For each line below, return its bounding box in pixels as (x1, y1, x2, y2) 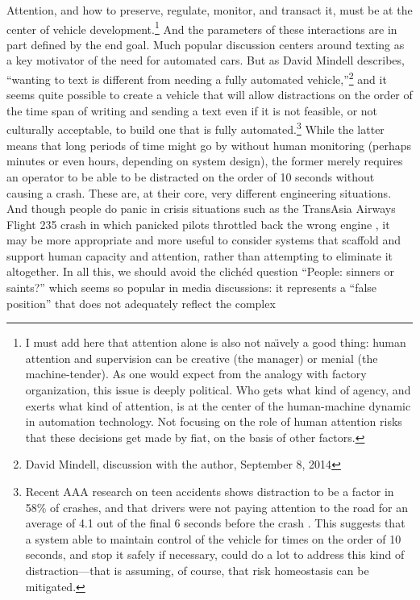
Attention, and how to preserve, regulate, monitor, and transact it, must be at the (6, 2, 413, 18)
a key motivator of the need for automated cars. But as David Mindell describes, (6, 52, 405, 69)
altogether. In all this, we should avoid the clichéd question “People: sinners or (6, 263, 394, 280)
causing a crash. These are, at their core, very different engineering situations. (6, 184, 392, 201)
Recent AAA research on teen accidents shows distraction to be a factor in (25, 483, 394, 499)
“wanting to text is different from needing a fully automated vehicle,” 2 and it (6, 69, 387, 87)
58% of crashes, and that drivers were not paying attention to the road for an (25, 498, 408, 515)
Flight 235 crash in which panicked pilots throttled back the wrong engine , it (6, 215, 390, 232)
